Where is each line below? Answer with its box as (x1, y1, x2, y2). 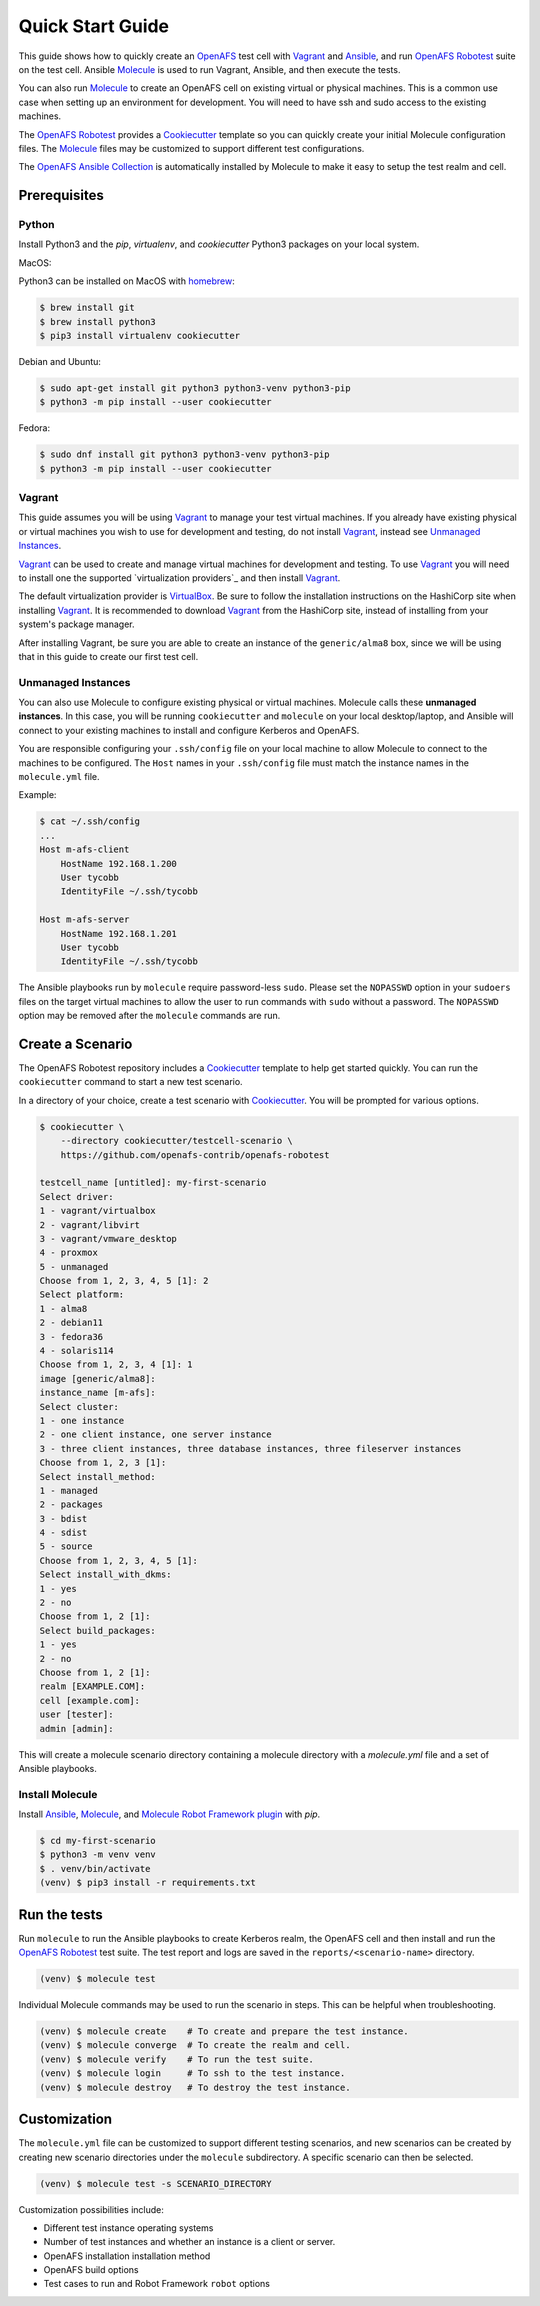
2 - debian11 (39, 1317, 104, 1329)
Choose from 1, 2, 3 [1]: (39, 1457, 167, 1469)
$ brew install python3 (39, 316, 157, 327)
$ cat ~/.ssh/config (39, 816, 140, 827)
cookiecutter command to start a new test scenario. (18, 1076, 244, 1088)
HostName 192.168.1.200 (60, 858, 177, 869)
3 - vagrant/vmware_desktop (39, 1233, 177, 1244)
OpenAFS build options (43, 2264, 139, 2276)
